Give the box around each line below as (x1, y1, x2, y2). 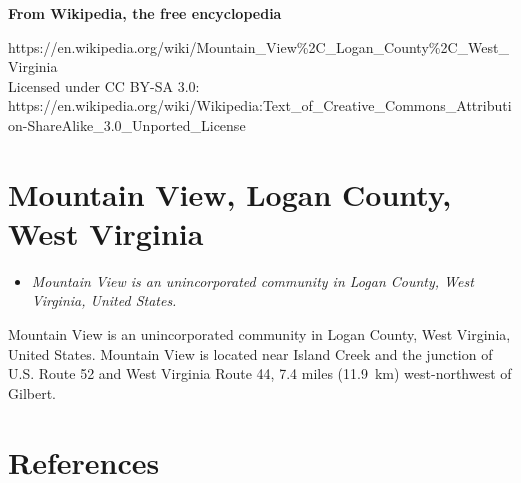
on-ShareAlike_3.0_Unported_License (8, 114, 246, 135)
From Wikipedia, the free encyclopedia (8, 3, 282, 23)
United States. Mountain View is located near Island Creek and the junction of (8, 343, 493, 364)
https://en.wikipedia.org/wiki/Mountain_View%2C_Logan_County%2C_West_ (8, 36, 509, 57)
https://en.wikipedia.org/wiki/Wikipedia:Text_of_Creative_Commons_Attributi (8, 95, 512, 116)
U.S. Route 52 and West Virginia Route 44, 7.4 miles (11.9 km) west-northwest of (8, 363, 512, 384)
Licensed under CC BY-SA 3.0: (8, 75, 200, 96)
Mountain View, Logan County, (8, 173, 452, 214)
